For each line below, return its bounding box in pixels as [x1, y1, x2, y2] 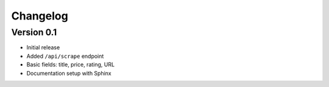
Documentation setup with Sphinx [26, 69, 112, 77]
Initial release [26, 44, 60, 51]
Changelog [11, 9, 68, 23]
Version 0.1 [11, 27, 57, 38]
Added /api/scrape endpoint [26, 52, 104, 60]
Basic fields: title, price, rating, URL [26, 61, 115, 68]
